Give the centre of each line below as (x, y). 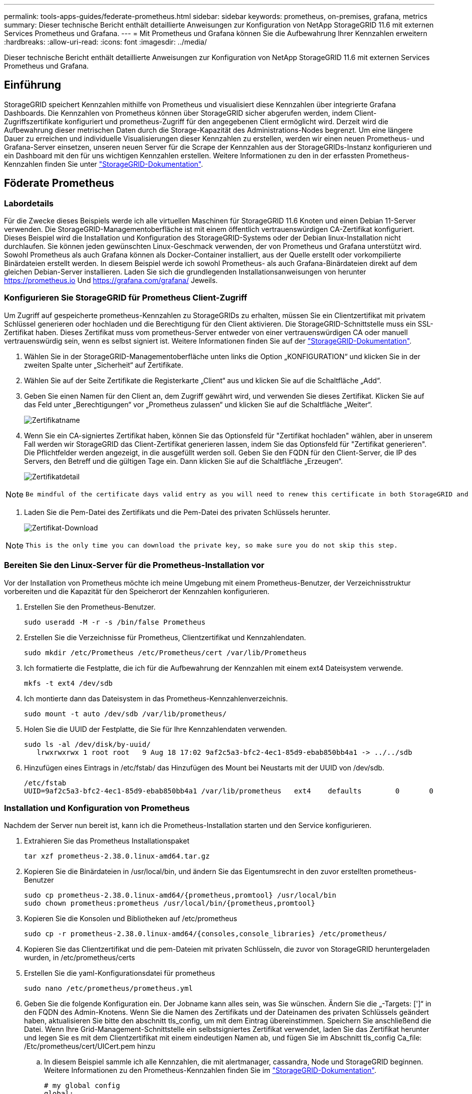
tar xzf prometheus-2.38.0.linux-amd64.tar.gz (117, 856)
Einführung (33, 85)
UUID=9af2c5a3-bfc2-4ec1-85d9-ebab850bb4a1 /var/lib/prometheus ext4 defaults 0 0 (229, 791)
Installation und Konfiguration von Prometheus (97, 808)
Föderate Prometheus (59, 183)
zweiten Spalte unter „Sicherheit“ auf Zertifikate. (104, 365)
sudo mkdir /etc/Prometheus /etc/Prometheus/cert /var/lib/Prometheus (165, 652)
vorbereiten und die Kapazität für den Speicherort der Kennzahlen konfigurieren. (137, 591)
